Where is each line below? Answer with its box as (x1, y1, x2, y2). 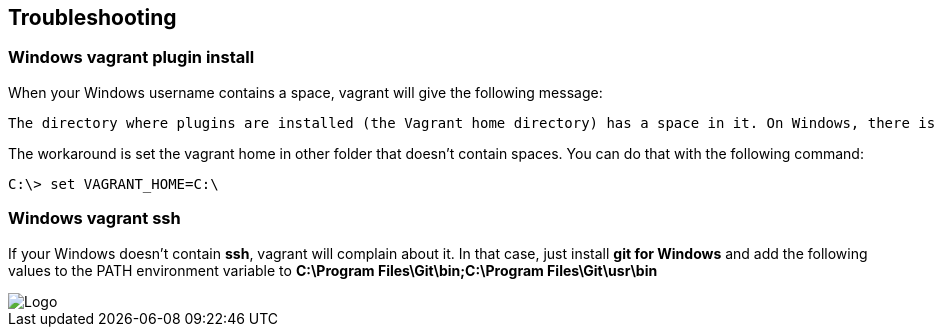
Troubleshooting (8, 5, 177, 30)
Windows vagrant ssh (8, 208, 181, 229)
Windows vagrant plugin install (8, 47, 255, 68)
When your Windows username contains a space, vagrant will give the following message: (8, 83, 603, 101)
